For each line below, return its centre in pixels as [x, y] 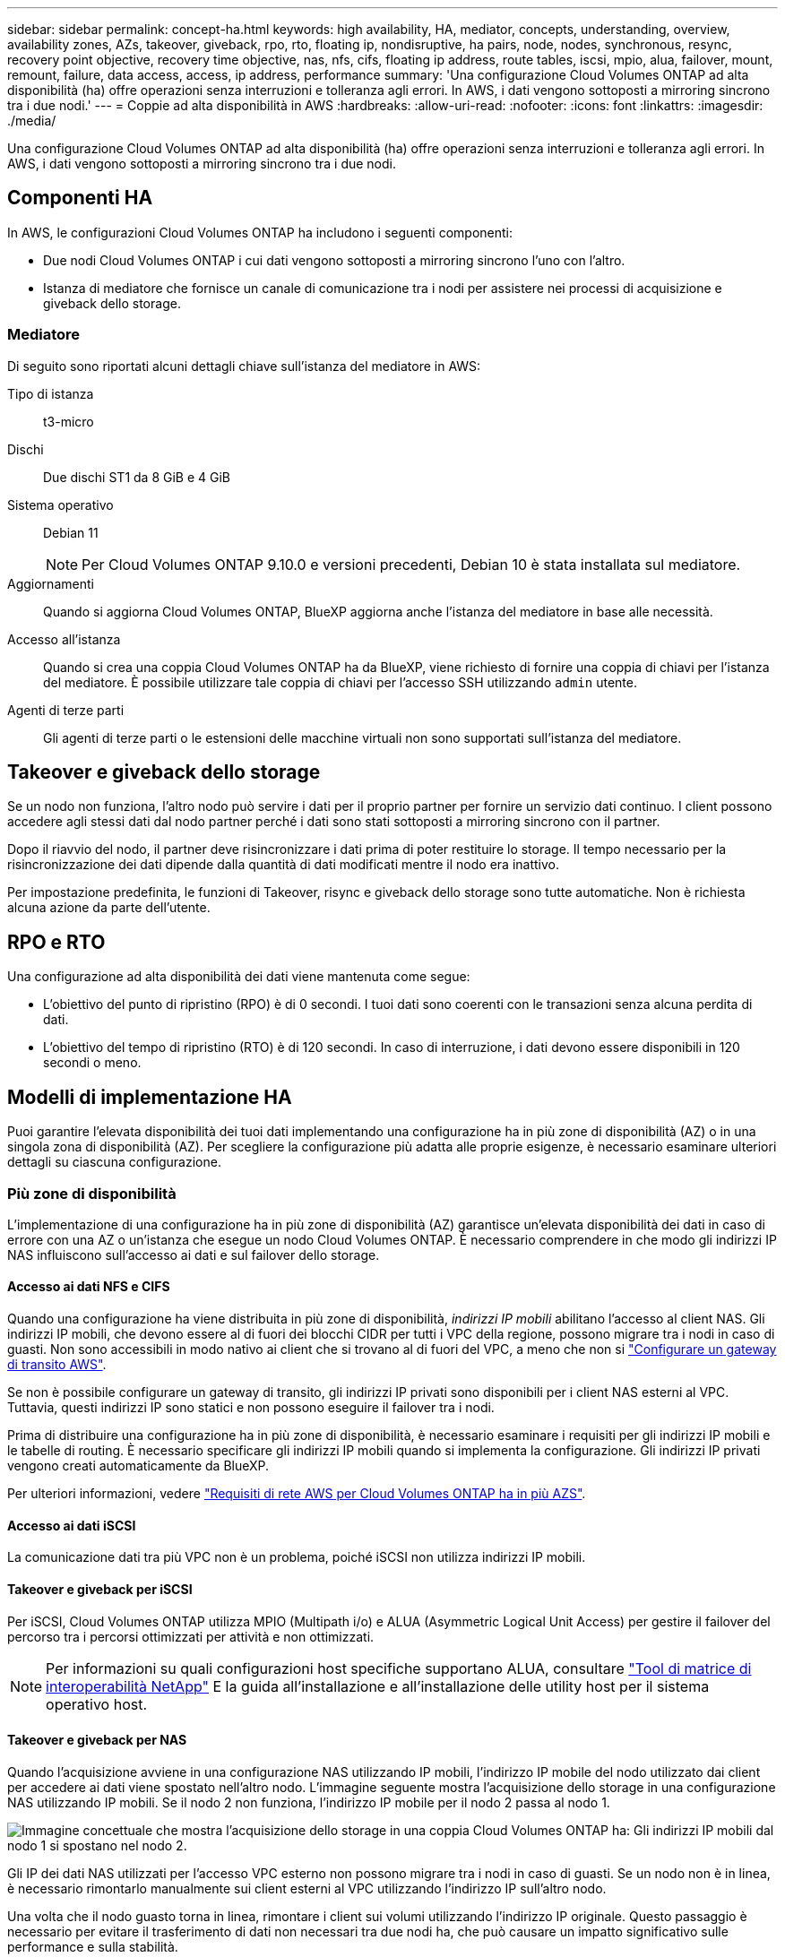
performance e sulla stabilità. [93, 1946]
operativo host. [97, 1704]
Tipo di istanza [51, 393]
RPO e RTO [56, 942]
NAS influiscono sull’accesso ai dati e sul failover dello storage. [194, 1254]
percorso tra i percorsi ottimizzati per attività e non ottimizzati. [191, 1636]
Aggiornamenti [51, 583]
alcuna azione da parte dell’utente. [109, 908]
